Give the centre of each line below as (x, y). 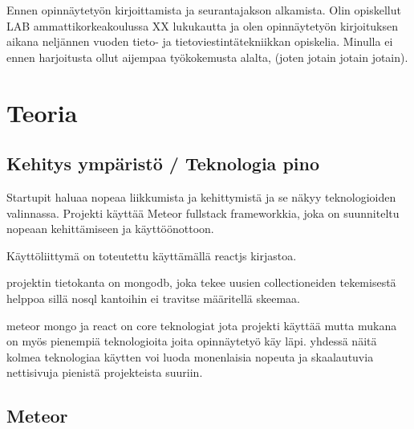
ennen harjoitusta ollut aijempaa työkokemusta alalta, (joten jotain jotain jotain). (207, 57)
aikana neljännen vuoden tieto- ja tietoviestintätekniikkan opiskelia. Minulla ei (200, 41)
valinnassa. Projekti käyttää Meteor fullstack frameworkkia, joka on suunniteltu (203, 212)
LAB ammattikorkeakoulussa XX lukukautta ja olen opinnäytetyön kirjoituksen (203, 25)
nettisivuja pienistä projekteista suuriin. (105, 372)
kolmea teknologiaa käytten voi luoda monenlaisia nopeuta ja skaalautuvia (190, 356)
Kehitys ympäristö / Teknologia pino (163, 163)
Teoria (42, 112)
